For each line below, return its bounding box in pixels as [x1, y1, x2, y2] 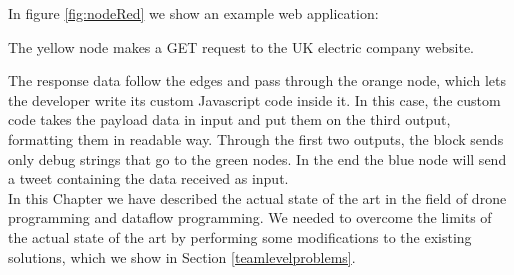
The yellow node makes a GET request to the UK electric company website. [8, 36, 475, 57]
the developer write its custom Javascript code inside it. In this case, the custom [8, 89, 501, 110]
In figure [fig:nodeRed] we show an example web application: [8, 3, 379, 23]
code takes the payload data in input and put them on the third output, [8, 109, 451, 130]
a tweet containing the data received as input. [8, 168, 289, 189]
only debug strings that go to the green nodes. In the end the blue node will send [8, 148, 507, 169]
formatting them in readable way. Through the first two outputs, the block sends [8, 128, 504, 149]
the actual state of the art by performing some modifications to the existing [8, 226, 472, 247]
